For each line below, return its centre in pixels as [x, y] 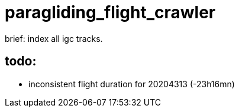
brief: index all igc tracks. [54, 38]
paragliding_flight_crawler [110, 12]
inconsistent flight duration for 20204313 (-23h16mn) [132, 84]
